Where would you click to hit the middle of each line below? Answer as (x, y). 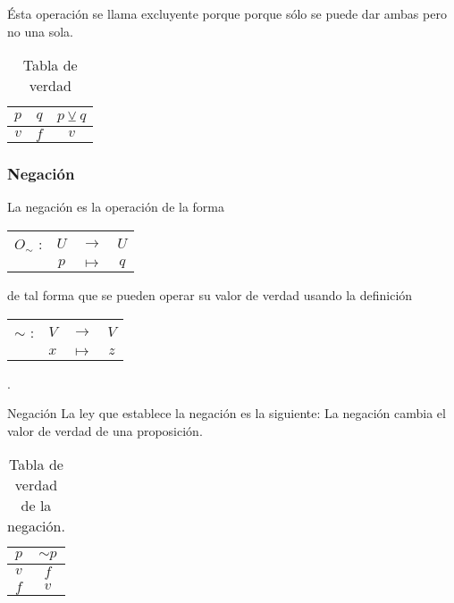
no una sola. (40, 31)
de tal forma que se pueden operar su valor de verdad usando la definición (210, 295)
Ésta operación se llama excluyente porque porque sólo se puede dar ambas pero (227, 13)
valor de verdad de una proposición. (105, 430)
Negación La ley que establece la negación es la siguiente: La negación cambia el (227, 413)
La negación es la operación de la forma (116, 207)
